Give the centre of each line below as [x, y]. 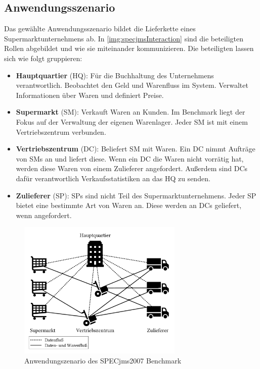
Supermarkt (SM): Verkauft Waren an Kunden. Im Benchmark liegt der [131, 112]
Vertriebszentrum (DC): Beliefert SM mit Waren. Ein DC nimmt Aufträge [136, 149]
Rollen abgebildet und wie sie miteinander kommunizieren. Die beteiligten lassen [129, 48]
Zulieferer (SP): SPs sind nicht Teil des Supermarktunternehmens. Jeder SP [136, 195]
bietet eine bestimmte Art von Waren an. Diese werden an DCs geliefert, [129, 205]
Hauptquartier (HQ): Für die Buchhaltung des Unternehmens [115, 75]
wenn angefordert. [44, 215]
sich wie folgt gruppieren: [43, 58]
